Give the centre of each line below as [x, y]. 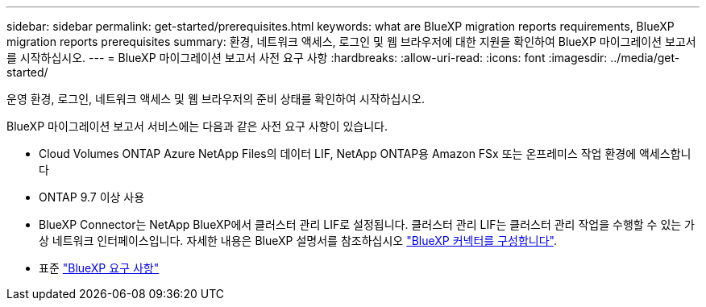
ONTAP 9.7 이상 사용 [92, 197]
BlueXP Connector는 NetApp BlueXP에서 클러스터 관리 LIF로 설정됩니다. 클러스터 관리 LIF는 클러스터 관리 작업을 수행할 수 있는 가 [367, 224]
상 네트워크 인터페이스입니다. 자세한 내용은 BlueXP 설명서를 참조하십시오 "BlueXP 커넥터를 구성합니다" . [298, 241]
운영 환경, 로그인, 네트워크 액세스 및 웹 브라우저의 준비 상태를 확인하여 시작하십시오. [216, 99]
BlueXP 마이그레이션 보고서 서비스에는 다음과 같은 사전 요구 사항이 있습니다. [197, 126]
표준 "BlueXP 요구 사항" [99, 268]
